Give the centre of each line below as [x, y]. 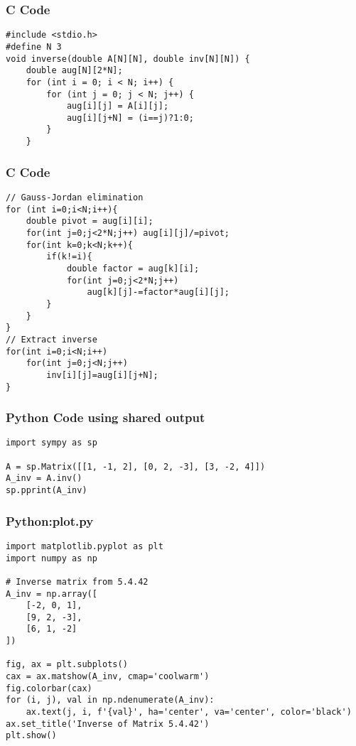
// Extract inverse [52, 339]
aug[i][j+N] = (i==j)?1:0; [130, 118]
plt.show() [31, 736]
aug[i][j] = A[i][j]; [118, 106]
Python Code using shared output [106, 417]
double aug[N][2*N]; [74, 71]
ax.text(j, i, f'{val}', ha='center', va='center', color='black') [189, 712]
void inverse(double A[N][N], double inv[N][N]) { [128, 59]
